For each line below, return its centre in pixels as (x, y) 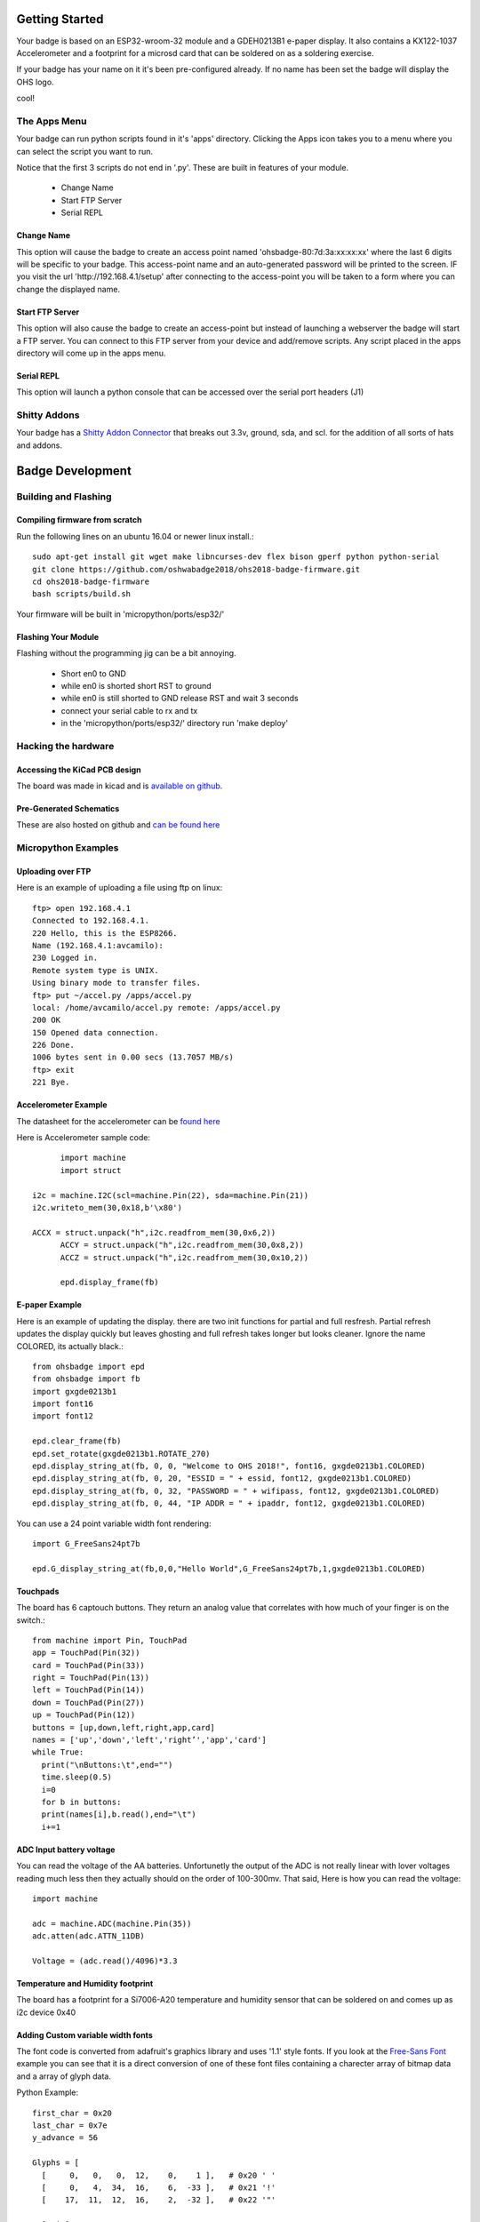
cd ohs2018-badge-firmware (91, 581)
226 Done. (53, 1045)
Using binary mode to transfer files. (117, 983)
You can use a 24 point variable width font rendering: (114, 1523)
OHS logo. (35, 82)
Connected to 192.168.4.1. (91, 921)
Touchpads (38, 1591)
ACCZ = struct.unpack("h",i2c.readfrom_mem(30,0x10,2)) (184, 1257)
